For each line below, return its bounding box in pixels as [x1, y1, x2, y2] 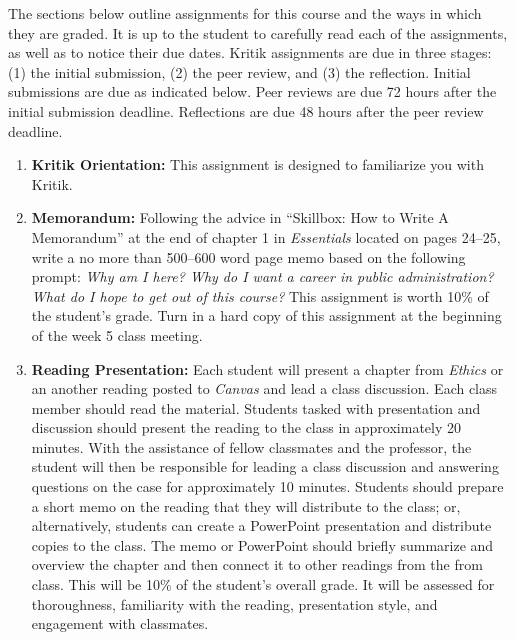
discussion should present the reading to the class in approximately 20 [31, 417, 462, 438]
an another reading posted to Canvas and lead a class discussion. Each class [31, 378, 498, 399]
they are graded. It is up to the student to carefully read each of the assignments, [8, 22, 508, 43]
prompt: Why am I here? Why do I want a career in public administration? [31, 266, 494, 287]
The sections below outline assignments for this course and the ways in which [8, 3, 482, 23]
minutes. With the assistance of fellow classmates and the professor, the [31, 436, 472, 457]
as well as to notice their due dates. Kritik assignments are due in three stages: [8, 42, 492, 63]
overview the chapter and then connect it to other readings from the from [31, 554, 483, 575]
